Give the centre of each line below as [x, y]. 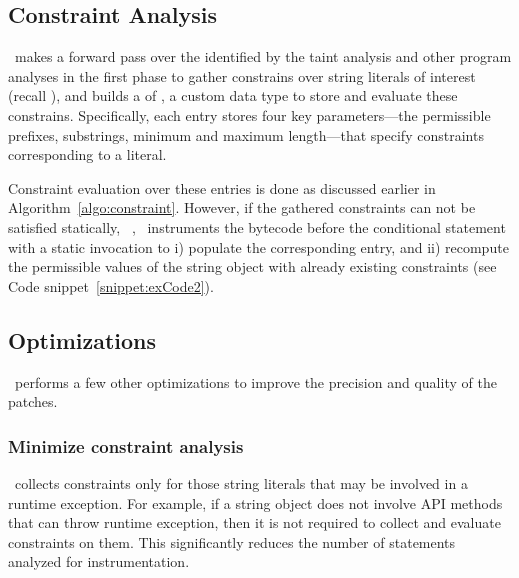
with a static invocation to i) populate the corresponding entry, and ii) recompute [258, 246]
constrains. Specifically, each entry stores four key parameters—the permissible [249, 114]
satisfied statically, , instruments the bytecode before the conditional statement [257, 226]
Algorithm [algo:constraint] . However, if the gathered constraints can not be [242, 207]
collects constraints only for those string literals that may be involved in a [241, 482]
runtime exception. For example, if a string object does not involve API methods [255, 502]
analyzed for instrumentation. [99, 561]
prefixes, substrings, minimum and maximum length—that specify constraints [246, 134]
